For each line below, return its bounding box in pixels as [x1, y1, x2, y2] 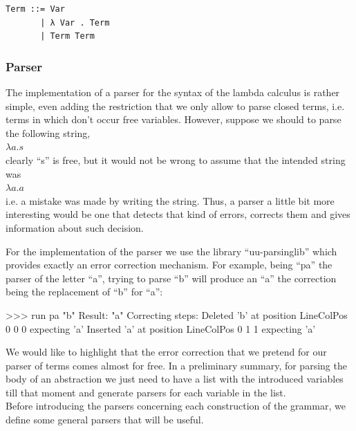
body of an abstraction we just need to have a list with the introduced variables [6, 372, 344, 386]
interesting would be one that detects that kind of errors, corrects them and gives [6, 207, 350, 221]
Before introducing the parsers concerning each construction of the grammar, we [6, 398, 346, 413]
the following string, [6, 125, 91, 140]
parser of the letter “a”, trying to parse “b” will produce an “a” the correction [6, 270, 337, 285]
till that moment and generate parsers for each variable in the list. [6, 385, 286, 399]
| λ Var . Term [40, 17, 110, 28]
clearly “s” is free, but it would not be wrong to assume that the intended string [6, 152, 346, 167]
